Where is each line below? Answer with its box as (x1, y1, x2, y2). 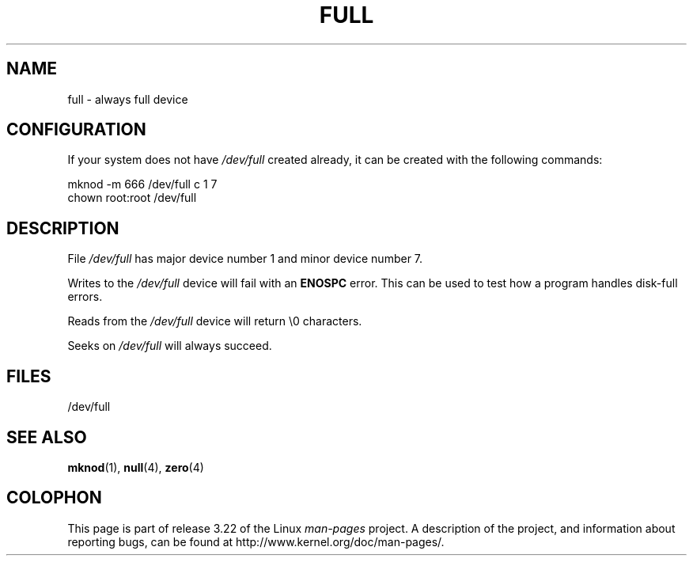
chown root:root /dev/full (67, 191, 197, 205)
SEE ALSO (6, 427, 87, 447)
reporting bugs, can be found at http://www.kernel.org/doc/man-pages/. (67, 534, 445, 549)
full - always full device (67, 92, 188, 106)
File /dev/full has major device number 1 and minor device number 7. (67, 252, 423, 266)
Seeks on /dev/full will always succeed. (67, 339, 272, 353)
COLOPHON (6, 488, 102, 508)
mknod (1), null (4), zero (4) (67, 460, 204, 474)
